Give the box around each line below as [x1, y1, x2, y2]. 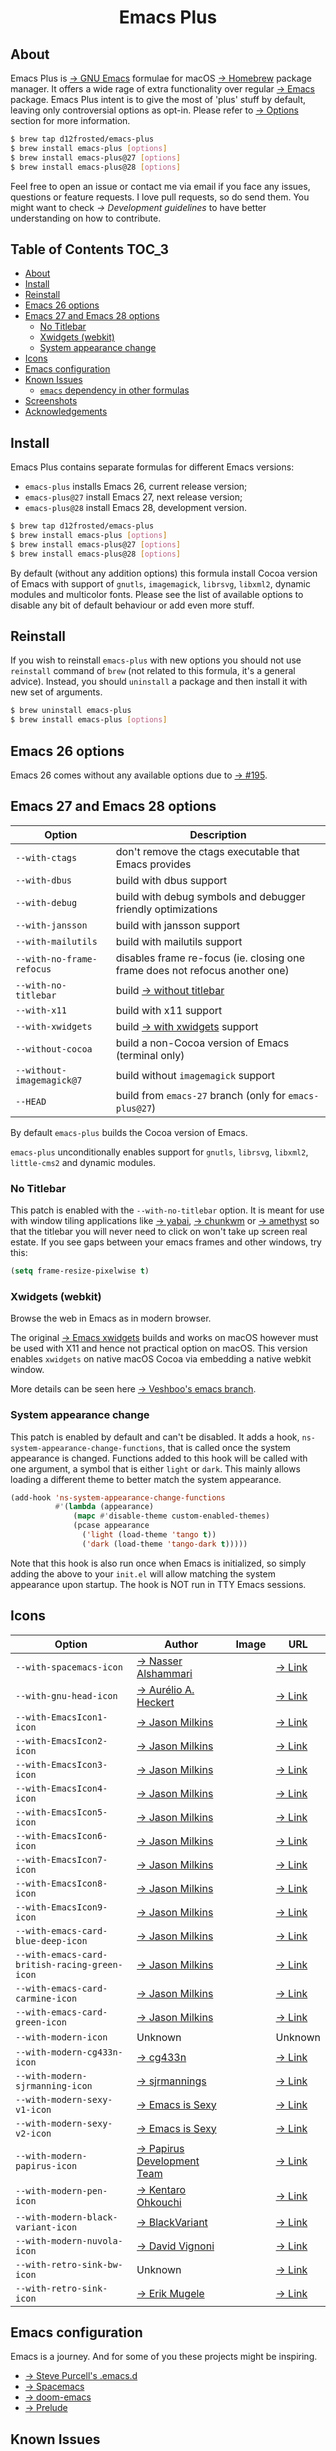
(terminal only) [115, 1048, 185, 1062]
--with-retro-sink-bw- [15, 2259, 123, 2270]
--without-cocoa [15, 1043, 93, 1055]
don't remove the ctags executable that [115, 844, 300, 858]
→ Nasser [136, 1654, 183, 1668]
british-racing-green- [15, 1959, 123, 1970]
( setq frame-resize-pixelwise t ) [10, 1266, 150, 1276]
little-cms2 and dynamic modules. [10, 1156, 157, 1168]
